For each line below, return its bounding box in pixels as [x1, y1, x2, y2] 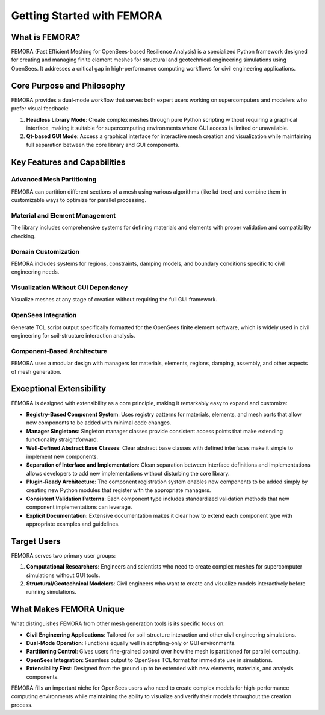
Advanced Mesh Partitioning [11, 175, 97, 184]
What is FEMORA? [11, 32, 81, 42]
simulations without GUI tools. [26, 572, 101, 579]
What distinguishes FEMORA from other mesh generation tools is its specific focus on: [11, 620, 225, 627]
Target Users [11, 536, 61, 546]
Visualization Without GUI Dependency [11, 283, 128, 292]
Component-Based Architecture [11, 347, 108, 355]
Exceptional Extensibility [11, 383, 107, 394]
